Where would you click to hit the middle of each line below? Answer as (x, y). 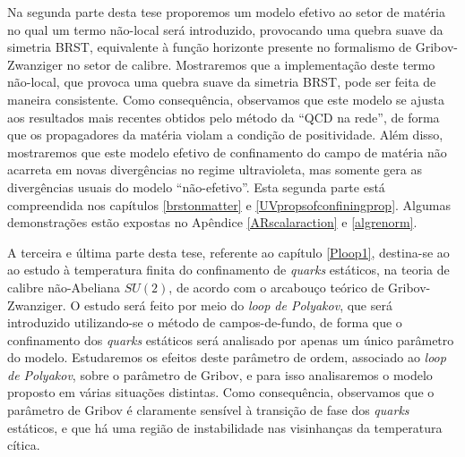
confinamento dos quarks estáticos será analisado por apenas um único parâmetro (231, 339)
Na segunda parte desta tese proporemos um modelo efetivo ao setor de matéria (226, 12)
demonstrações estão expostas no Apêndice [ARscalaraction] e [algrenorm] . (212, 222)
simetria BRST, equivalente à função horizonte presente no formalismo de (210, 47)
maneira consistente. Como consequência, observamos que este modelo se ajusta (226, 99)
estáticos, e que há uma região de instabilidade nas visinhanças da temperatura (225, 427)
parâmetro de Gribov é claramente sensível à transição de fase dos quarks (208, 410)
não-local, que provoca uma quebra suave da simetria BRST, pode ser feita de (222, 82)
